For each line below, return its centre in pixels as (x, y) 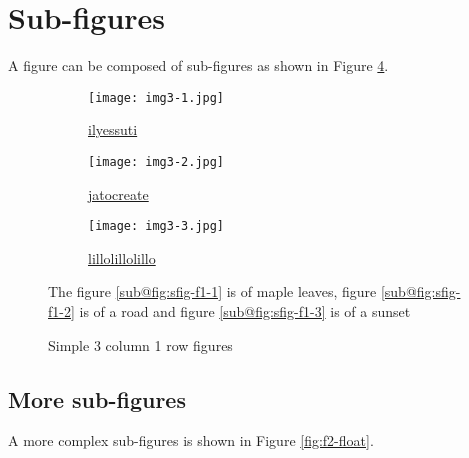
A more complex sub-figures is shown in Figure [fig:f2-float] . (191, 440)
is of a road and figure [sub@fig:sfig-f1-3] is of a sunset (245, 311)
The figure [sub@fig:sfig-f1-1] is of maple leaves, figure (212, 291)
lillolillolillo (122, 257)
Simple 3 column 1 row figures (140, 344)
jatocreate (118, 193)
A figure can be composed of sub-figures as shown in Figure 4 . (198, 65)
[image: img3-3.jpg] (156, 226)
